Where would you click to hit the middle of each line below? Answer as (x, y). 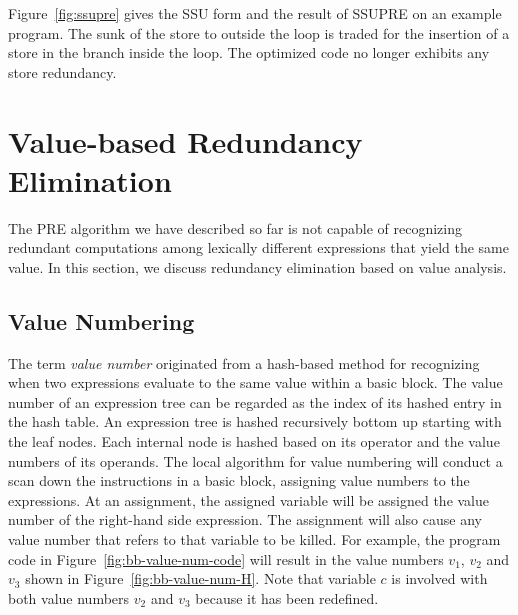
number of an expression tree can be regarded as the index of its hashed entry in (255, 401)
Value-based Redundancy (185, 140)
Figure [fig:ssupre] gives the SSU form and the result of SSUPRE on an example (255, 13)
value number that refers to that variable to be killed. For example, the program (254, 539)
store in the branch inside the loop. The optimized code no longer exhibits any (249, 52)
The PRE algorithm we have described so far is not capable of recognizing (235, 227)
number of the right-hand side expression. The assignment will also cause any (245, 519)
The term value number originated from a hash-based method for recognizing (244, 362)
